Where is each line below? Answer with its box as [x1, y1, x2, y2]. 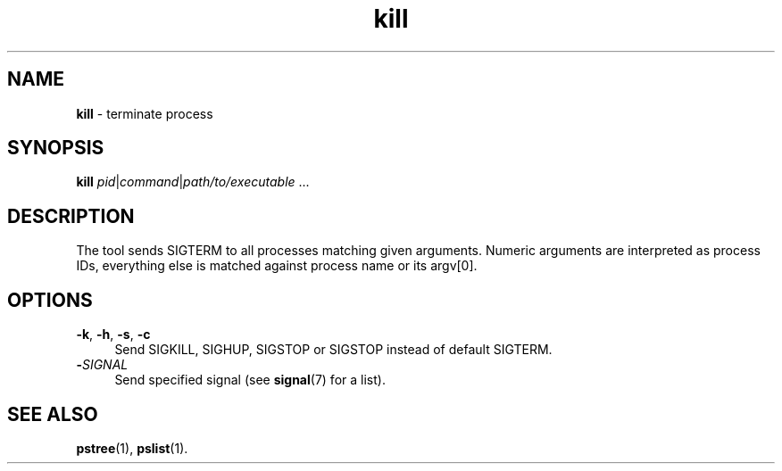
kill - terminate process [76, 105, 213, 121]
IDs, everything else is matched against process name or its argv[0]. [76, 258, 478, 274]
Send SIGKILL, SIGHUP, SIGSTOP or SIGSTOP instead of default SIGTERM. [114, 342, 553, 358]
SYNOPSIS [7, 136, 104, 160]
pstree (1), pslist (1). [76, 440, 188, 456]
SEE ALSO [7, 402, 98, 426]
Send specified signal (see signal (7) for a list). [114, 372, 386, 388]
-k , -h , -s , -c [76, 326, 151, 343]
